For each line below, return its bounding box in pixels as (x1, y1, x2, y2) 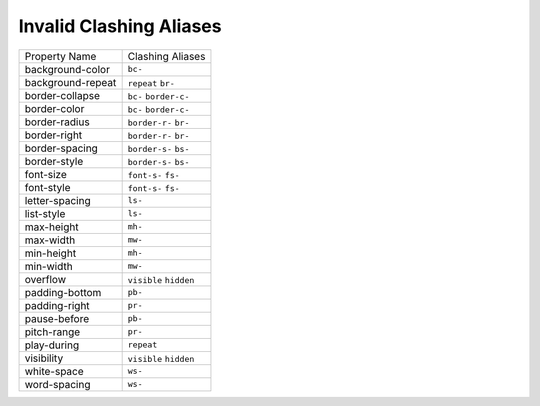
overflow (24, 272, 67, 286)
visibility (24, 351, 64, 365)
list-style (24, 206, 66, 220)
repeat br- (127, 78, 175, 89)
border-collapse (24, 88, 100, 102)
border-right (24, 128, 83, 142)
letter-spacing (24, 193, 91, 207)
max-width (24, 233, 76, 247)
